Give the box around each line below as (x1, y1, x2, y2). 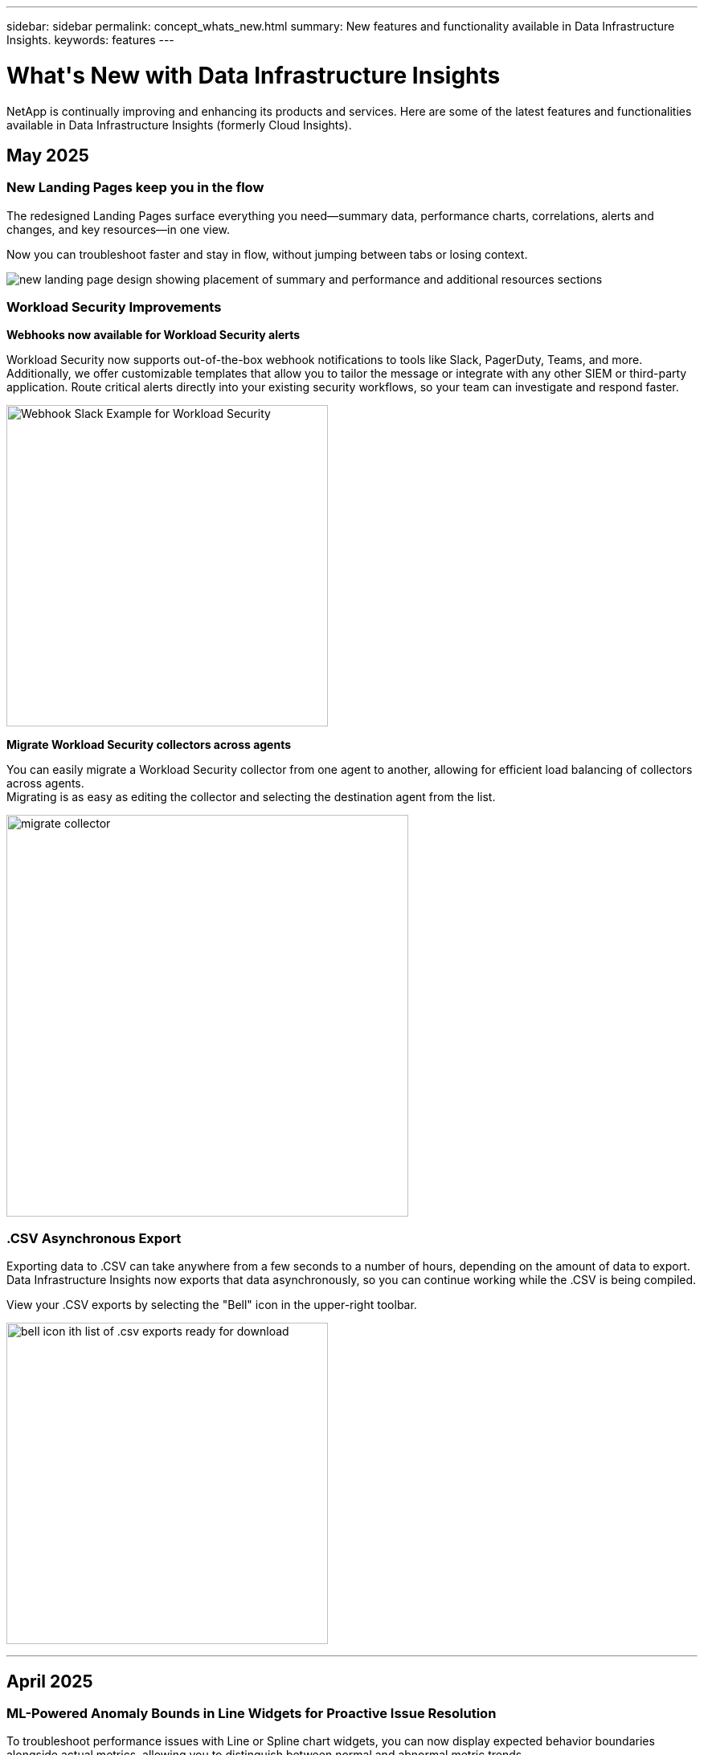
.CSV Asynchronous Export (6, 1229, 182, 1246)
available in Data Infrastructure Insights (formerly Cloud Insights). (6, 117, 352, 132)
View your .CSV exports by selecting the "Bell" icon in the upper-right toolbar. (6, 1298, 417, 1312)
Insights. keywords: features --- (6, 33, 174, 47)
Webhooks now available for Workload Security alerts (6, 328, 301, 342)
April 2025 (6, 1671, 93, 1692)
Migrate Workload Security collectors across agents (6, 738, 292, 752)
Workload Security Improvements (6, 299, 222, 316)
